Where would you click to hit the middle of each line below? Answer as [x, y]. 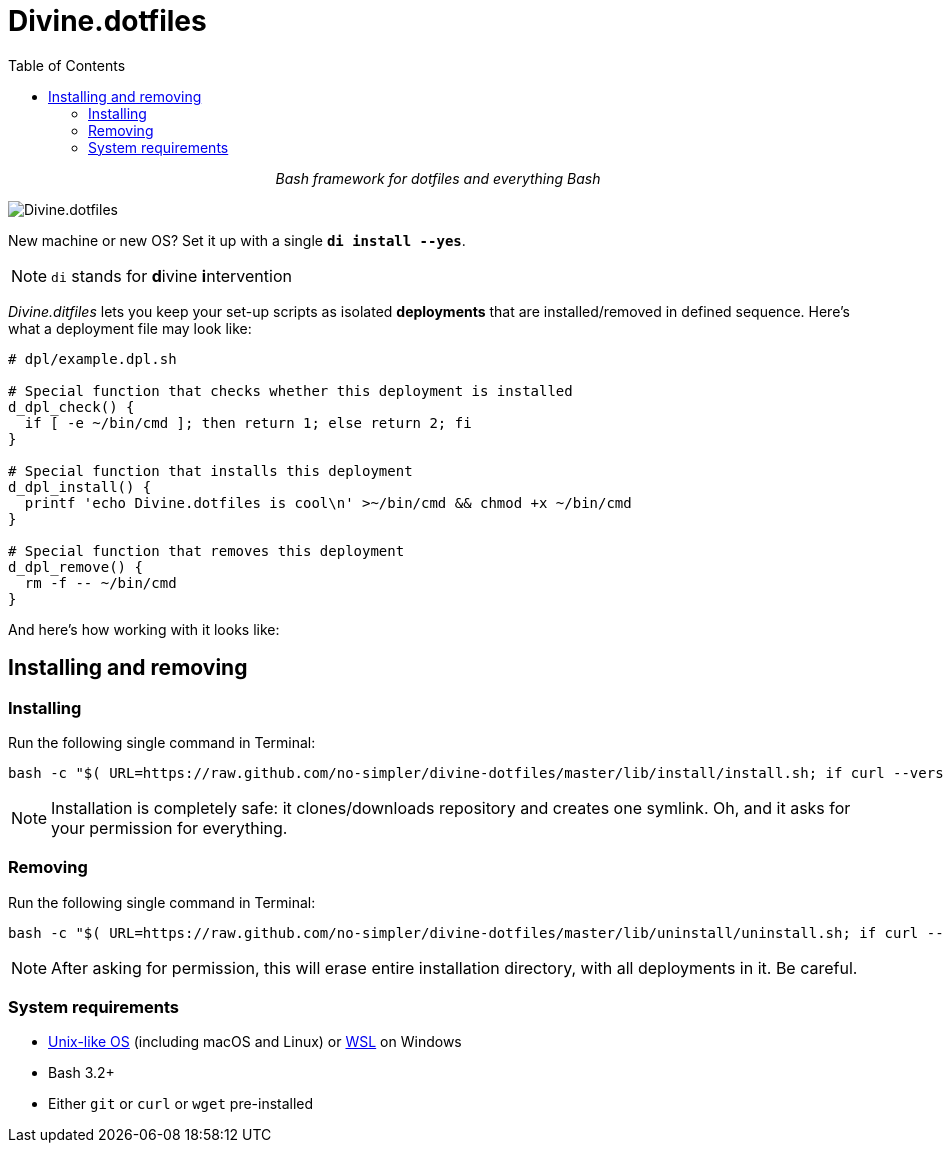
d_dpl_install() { [80, 486]
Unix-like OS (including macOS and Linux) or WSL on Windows [255, 1042]
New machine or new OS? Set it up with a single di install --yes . [237, 240]
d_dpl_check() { [71, 406]
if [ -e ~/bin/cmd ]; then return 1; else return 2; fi [248, 422]
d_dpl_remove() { [75, 566]
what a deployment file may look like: [130, 328]
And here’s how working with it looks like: [144, 629]
